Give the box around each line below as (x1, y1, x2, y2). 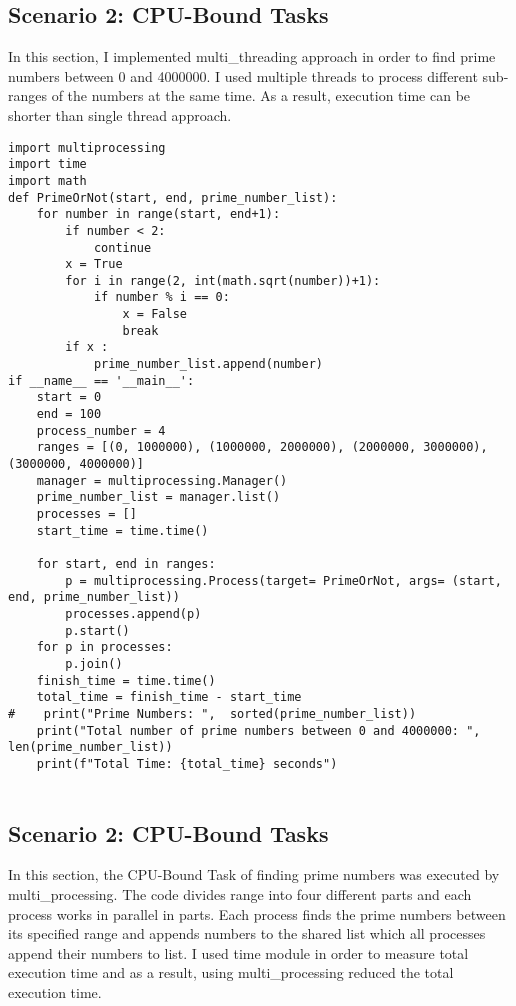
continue (93, 240, 152, 255)
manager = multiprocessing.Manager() (36, 473, 288, 488)
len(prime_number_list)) (8, 740, 173, 755)
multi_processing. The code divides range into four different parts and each (8, 883, 472, 904)
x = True (65, 257, 123, 272)
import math (8, 173, 87, 188)
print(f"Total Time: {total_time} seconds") (36, 756, 338, 771)
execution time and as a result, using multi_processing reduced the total (8, 962, 454, 983)
